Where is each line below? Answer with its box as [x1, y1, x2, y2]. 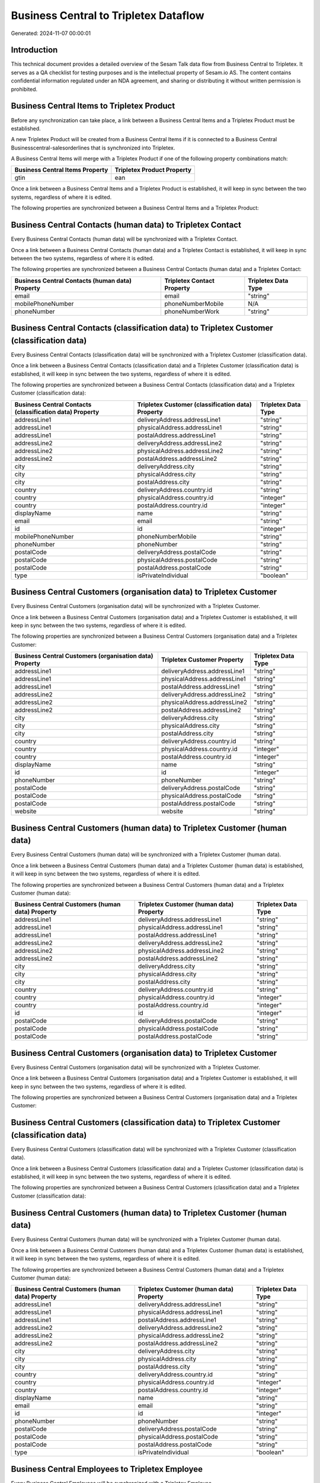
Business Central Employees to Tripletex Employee [11, 1464, 203, 1474]
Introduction [11, 45, 58, 55]
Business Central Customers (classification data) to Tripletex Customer [11, 1118, 281, 1128]
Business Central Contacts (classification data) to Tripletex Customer [11, 323, 273, 333]
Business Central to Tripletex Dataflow [11, 9, 204, 22]
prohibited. [11, 85, 38, 93]
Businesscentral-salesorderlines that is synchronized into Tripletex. [11, 144, 175, 151]
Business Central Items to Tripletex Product [11, 101, 175, 111]
